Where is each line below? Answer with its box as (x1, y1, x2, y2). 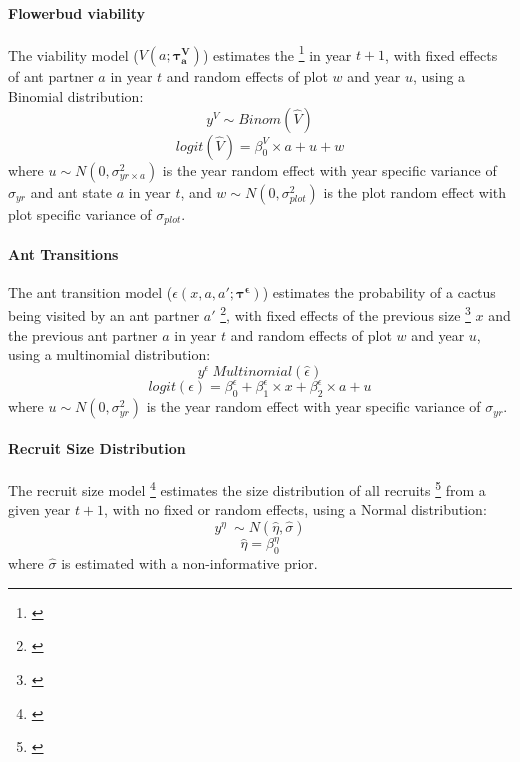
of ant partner (8, 66, 94, 87)
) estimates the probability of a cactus (262, 281, 496, 302)
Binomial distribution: (8, 86, 144, 107)
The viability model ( (8, 44, 139, 65)
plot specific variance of (8, 203, 152, 224)
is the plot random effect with (323, 181, 507, 202)
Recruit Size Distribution (8, 437, 186, 458)
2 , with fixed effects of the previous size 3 (220, 302, 471, 326)
